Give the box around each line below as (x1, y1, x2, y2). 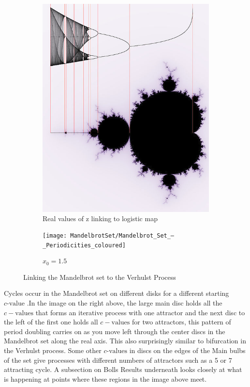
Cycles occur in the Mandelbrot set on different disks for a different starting (4, 288, 229, 298)
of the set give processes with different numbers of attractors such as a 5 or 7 (4, 355, 232, 365)
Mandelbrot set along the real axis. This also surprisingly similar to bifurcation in (4, 336, 246, 346)
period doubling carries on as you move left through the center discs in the (4, 326, 225, 336)
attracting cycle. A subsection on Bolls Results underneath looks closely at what (4, 364, 242, 374)
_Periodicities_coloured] (43, 242, 126, 249)
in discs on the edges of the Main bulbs (129, 345, 246, 355)
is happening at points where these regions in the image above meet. (4, 373, 207, 384)
